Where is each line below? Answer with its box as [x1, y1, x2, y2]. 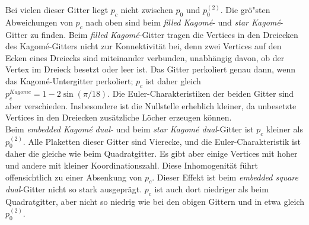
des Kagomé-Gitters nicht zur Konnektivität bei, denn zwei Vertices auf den [5, 40, 282, 52]
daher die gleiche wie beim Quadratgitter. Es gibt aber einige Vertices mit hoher [5, 147, 298, 160]
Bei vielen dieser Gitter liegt [5, 4, 109, 15]
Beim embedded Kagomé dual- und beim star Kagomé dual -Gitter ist [5, 122, 254, 135]
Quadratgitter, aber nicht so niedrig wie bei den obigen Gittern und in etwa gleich [5, 195, 305, 208]
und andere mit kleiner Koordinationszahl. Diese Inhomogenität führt [5, 159, 259, 171]
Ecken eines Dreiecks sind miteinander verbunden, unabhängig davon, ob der [5, 51, 285, 64]
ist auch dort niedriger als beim [154, 183, 269, 195]
